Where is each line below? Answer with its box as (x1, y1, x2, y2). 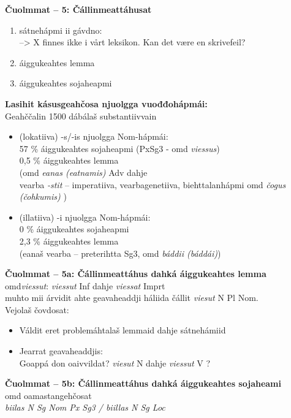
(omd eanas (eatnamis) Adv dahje (19, 165, 148, 178)
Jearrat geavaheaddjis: (19, 344, 103, 357)
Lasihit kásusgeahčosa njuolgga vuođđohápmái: (5, 97, 208, 110)
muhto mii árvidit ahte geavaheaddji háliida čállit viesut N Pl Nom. (5, 291, 259, 304)
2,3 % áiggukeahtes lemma (19, 234, 119, 247)
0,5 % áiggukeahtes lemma (19, 154, 119, 167)
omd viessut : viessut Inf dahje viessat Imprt (5, 279, 165, 292)
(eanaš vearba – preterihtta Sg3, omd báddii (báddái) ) (19, 246, 221, 259)
